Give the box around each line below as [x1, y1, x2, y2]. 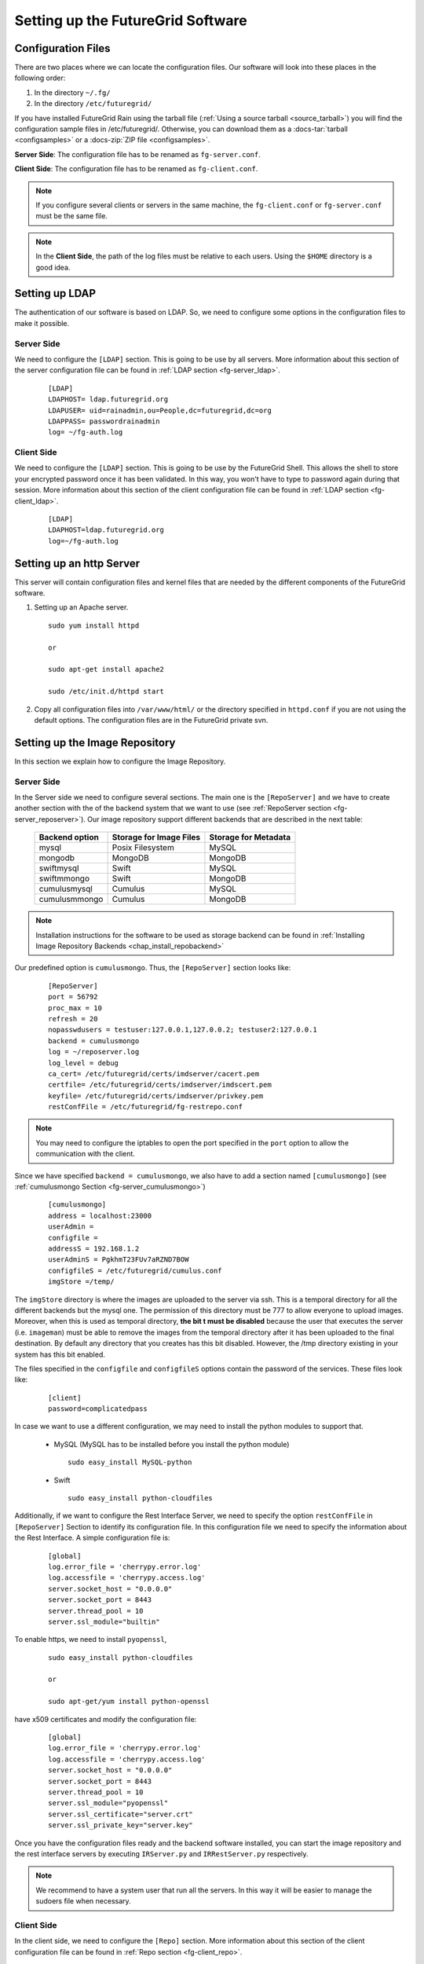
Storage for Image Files [111, 832, 201, 843]
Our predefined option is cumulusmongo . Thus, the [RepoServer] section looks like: [14, 963, 291, 973]
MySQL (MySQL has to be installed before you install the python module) [53, 1439, 290, 1449]
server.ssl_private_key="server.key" [48, 1821, 194, 1830]
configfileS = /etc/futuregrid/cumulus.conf [48, 1266, 223, 1275]
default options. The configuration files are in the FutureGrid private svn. [34, 716, 269, 724]
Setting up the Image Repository [14, 735, 176, 749]
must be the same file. [35, 211, 108, 221]
